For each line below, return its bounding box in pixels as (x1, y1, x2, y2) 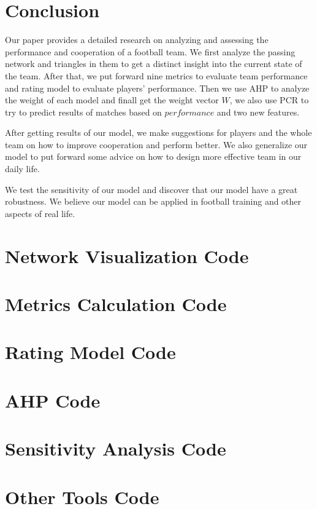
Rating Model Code (5, 339, 176, 365)
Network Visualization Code (5, 243, 249, 268)
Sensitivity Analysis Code (5, 436, 226, 461)
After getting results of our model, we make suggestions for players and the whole (5, 126, 312, 139)
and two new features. (216, 105, 300, 118)
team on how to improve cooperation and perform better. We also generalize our (5, 138, 308, 151)
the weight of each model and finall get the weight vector (5, 93, 219, 106)
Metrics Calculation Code (5, 291, 227, 316)
